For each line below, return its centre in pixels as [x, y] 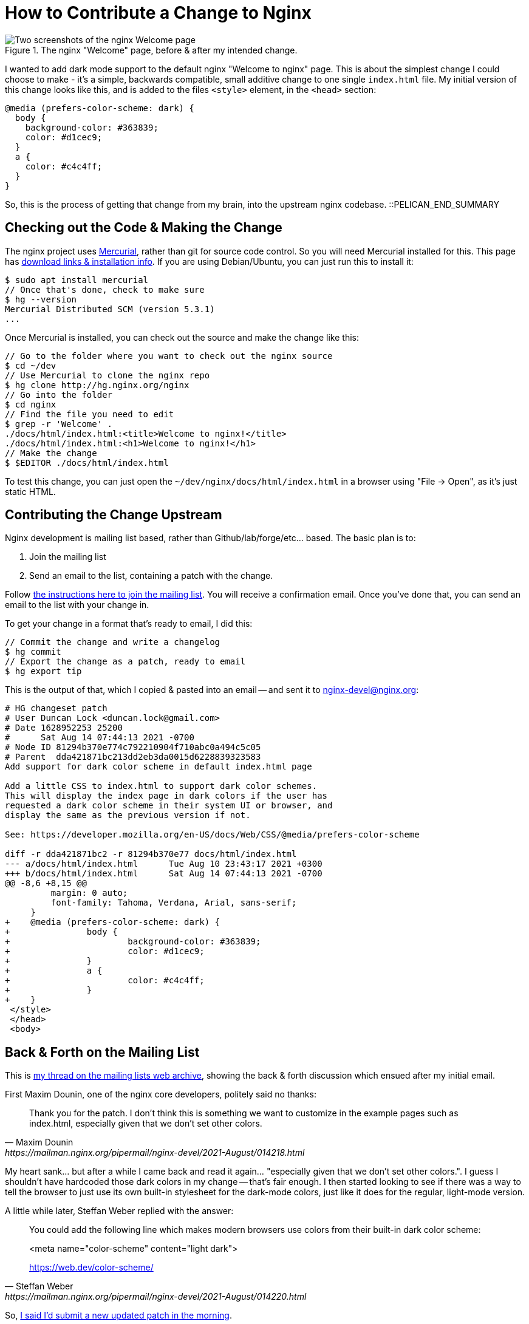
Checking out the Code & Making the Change [144, 228]
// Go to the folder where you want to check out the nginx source [169, 356]
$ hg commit [33, 652]
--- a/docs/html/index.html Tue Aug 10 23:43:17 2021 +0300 [164, 864]
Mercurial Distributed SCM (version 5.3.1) [110, 309]
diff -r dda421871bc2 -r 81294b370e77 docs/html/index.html [151, 854]
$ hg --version [41, 299]
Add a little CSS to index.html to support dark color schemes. [161, 786]
